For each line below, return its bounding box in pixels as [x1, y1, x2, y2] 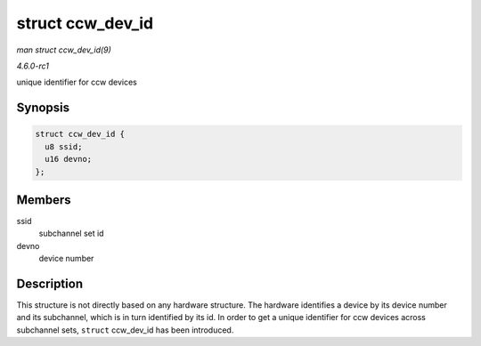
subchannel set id [38, 228, 104, 239]
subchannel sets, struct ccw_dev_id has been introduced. [16, 325, 234, 335]
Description [16, 276, 84, 291]
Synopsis [16, 101, 70, 116]
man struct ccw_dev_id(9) [16, 44, 111, 55]
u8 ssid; [45, 141, 83, 151]
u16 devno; [45, 154, 93, 165]
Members [16, 192, 71, 207]
